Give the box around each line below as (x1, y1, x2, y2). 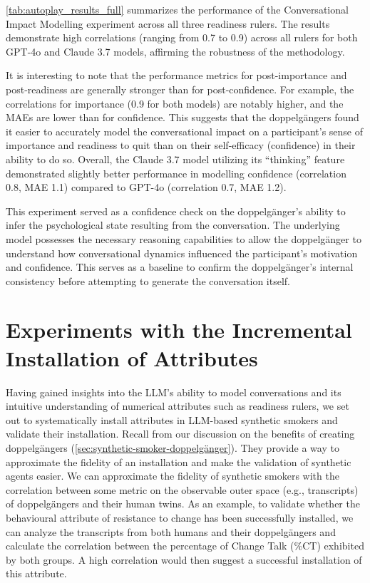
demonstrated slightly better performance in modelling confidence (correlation (6, 165, 346, 180)
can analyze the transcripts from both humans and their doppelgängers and (6, 524, 336, 539)
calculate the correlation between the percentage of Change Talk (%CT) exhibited (6, 538, 364, 553)
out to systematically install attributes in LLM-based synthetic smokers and (6, 412, 338, 427)
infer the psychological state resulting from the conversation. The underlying (6, 217, 340, 232)
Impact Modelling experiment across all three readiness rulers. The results (6, 16, 330, 31)
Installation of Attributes (6, 343, 258, 372)
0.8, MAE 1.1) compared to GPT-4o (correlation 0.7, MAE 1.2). (6, 180, 287, 195)
